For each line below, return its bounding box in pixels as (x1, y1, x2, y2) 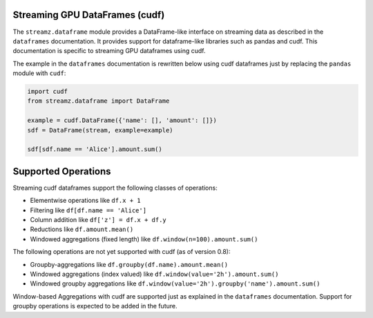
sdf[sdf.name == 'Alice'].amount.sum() (27, 146, 162, 153)
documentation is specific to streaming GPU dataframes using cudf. (12, 47, 207, 55)
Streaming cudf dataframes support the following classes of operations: (12, 183, 218, 192)
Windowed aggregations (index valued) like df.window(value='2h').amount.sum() (30, 270, 279, 279)
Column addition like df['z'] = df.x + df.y (30, 216, 167, 224)
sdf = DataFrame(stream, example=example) (27, 126, 173, 134)
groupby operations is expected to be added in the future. (12, 302, 178, 310)
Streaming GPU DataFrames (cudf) (12, 9, 165, 21)
